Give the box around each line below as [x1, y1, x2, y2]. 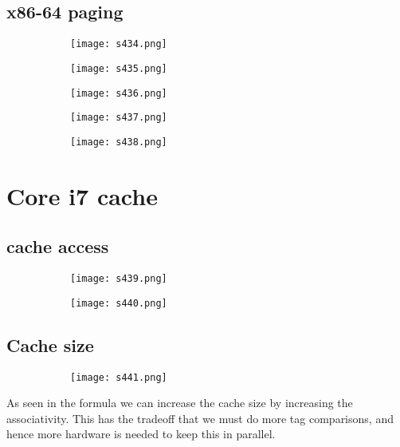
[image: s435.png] [70, 62, 167, 74]
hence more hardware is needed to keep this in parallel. [6, 425, 276, 442]
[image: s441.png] [70, 371, 167, 383]
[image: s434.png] [70, 38, 167, 50]
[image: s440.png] [70, 297, 167, 309]
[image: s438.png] [70, 136, 167, 148]
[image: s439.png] [70, 273, 167, 285]
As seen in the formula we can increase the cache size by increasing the [6, 394, 353, 411]
